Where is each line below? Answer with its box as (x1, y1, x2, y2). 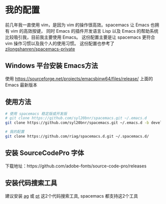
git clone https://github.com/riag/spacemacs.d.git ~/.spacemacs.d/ (5, 134, 149, 139)
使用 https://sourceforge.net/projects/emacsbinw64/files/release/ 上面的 (5, 75, 153, 82)
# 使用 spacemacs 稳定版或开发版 (5, 111, 68, 116)
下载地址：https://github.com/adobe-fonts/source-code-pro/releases (5, 163, 147, 169)
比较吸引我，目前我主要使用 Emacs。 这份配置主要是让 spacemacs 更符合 (5, 34, 156, 40)
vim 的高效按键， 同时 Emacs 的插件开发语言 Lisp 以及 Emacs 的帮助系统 (10, 28, 159, 34)
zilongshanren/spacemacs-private (5, 46, 75, 52)
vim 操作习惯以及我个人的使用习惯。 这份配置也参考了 (5, 40, 115, 46)
